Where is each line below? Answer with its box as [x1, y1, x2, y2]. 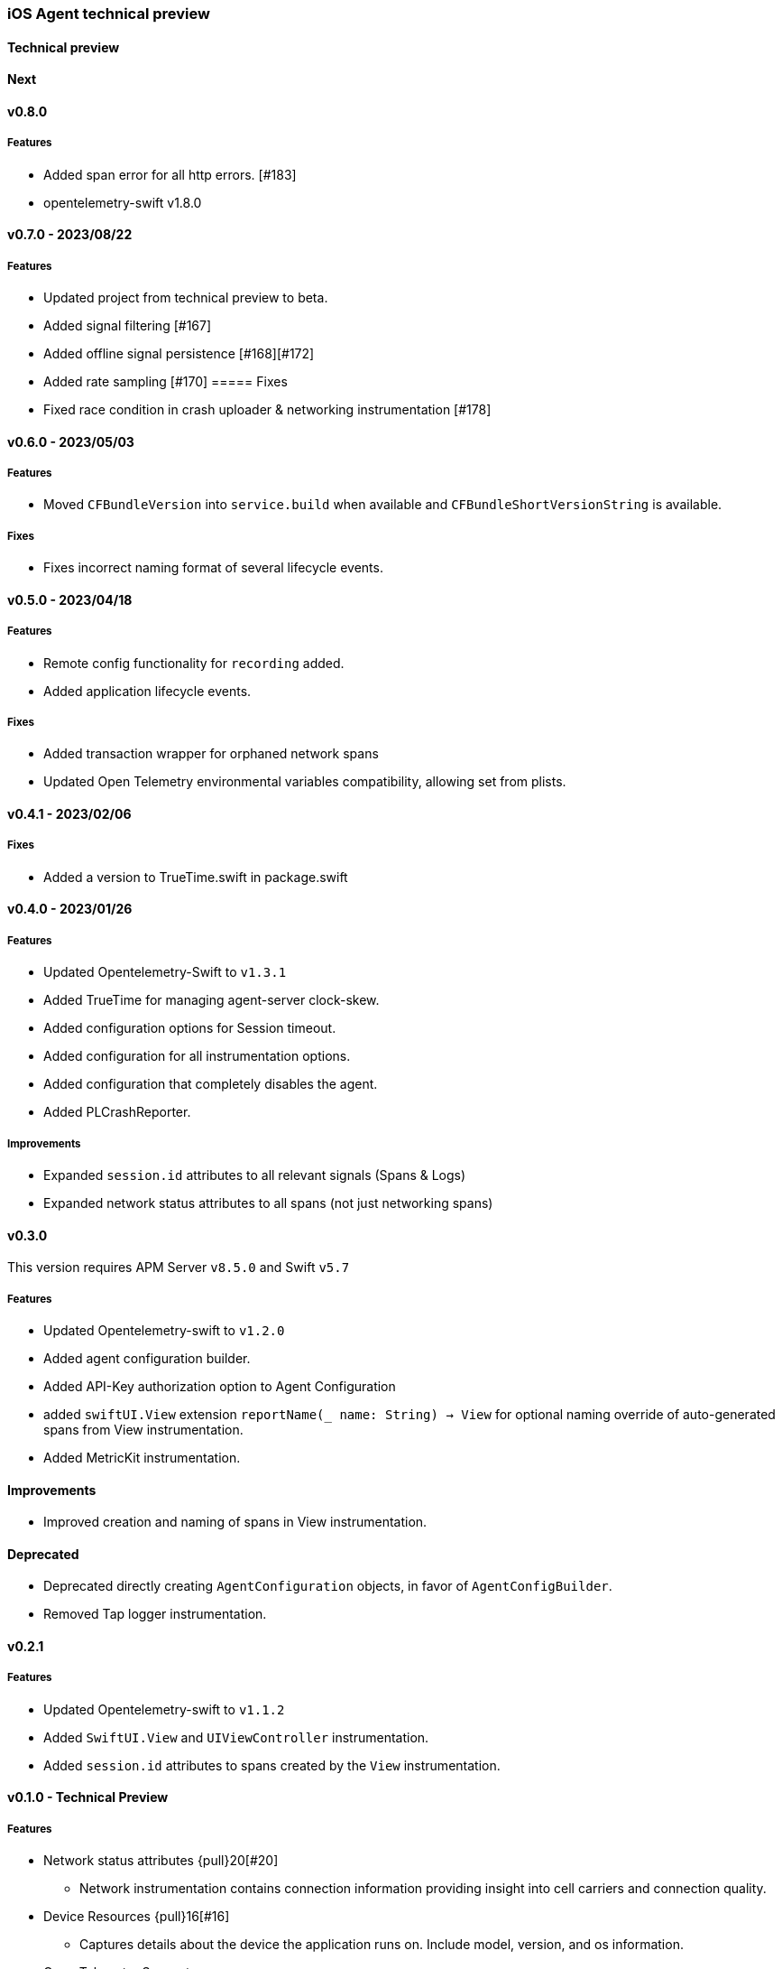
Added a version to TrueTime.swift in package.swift [43, 868, 348, 885]
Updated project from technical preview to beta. [43, 290, 328, 305]
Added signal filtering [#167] [43, 318, 212, 333]
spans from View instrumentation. [43, 1421, 244, 1437]
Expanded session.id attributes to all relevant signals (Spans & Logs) [43, 1166, 466, 1183]
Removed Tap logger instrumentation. [43, 1606, 267, 1622]
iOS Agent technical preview [7, 5, 210, 23]
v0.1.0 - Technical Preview [7, 1789, 169, 1806]
